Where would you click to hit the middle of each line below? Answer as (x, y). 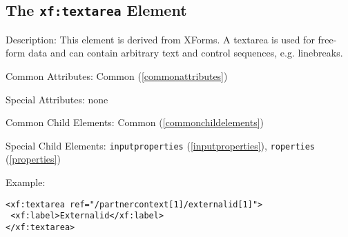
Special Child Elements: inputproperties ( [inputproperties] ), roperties (161, 145)
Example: (26, 182)
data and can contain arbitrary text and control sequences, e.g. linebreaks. (186, 53)
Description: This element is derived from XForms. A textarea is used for (160, 39)
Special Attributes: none (57, 99)
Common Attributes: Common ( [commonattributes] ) (117, 75)
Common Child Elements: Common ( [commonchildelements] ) (135, 122)
